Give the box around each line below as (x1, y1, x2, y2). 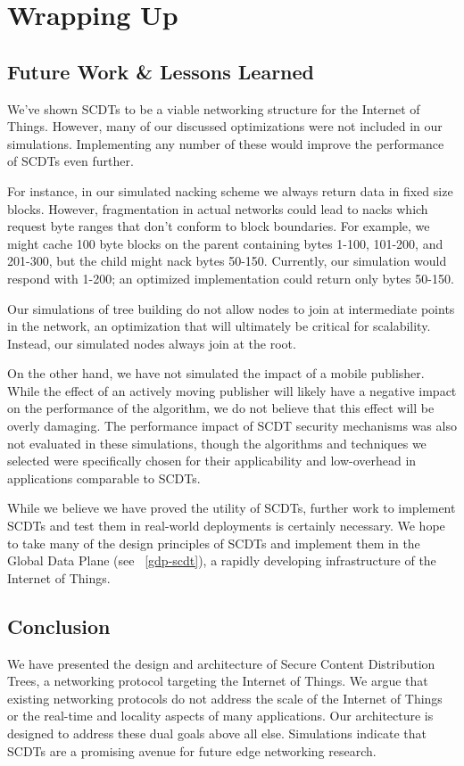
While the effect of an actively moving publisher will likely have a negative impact (7, 381, 457, 399)
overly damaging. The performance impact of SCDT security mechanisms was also (7, 416, 457, 435)
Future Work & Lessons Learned (7, 57, 314, 85)
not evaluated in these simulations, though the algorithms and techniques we (7, 433, 427, 452)
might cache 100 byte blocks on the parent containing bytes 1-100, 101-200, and (7, 234, 443, 252)
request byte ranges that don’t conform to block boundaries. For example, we (7, 217, 430, 235)
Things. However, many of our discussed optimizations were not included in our (7, 117, 443, 136)
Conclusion (7, 612, 111, 639)
